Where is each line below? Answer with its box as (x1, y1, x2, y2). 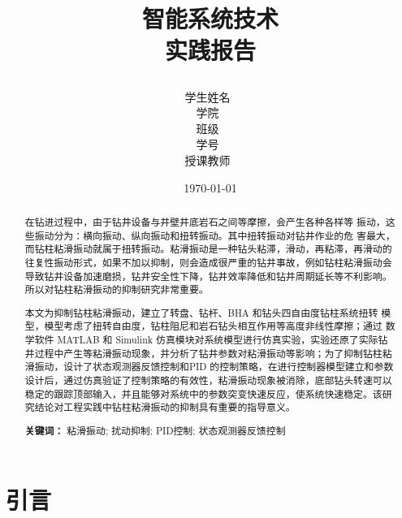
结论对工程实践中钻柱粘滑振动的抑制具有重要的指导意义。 (34, 400, 296, 414)
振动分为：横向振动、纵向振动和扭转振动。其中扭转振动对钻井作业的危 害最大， (34, 228, 396, 242)
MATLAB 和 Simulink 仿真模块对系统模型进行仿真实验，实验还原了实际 (57, 333, 378, 347)
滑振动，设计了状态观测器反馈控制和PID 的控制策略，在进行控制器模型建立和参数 (24, 360, 394, 373)
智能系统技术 (141, 2, 279, 35)
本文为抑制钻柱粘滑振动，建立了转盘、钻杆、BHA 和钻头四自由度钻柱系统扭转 (24, 305, 378, 319)
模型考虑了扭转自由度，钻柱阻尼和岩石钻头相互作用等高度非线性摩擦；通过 (44, 319, 383, 333)
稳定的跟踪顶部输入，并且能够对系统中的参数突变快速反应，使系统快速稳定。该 (24, 386, 383, 400)
